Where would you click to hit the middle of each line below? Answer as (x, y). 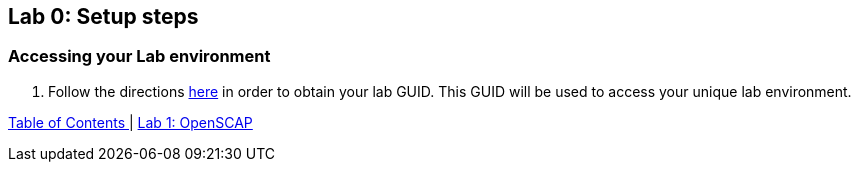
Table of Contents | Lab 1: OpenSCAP (130, 122)
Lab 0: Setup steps (103, 16)
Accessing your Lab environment (139, 56)
